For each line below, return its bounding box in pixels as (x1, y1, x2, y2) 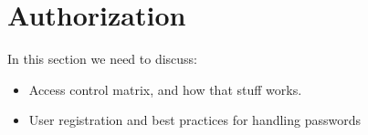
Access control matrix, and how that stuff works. (28, 79, 302, 99)
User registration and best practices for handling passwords (28, 110, 362, 130)
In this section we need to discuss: (7, 49, 198, 68)
